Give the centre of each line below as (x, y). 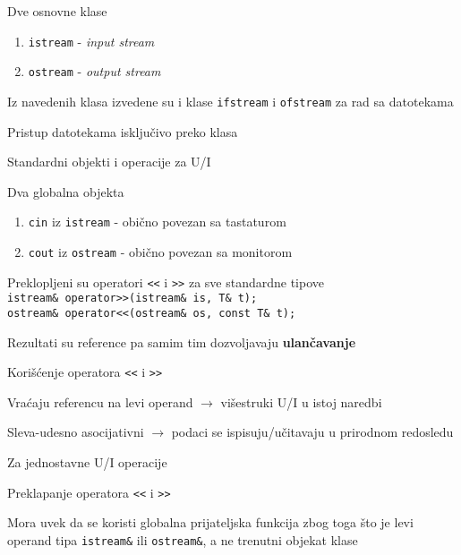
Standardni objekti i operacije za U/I (109, 162)
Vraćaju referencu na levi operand (100, 401)
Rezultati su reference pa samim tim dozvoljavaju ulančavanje (182, 342)
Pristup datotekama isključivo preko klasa (123, 131)
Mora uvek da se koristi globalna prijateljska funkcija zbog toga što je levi (210, 522)
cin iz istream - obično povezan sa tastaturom (157, 222)
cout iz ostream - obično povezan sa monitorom (160, 252)
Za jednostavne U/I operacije (87, 462)
